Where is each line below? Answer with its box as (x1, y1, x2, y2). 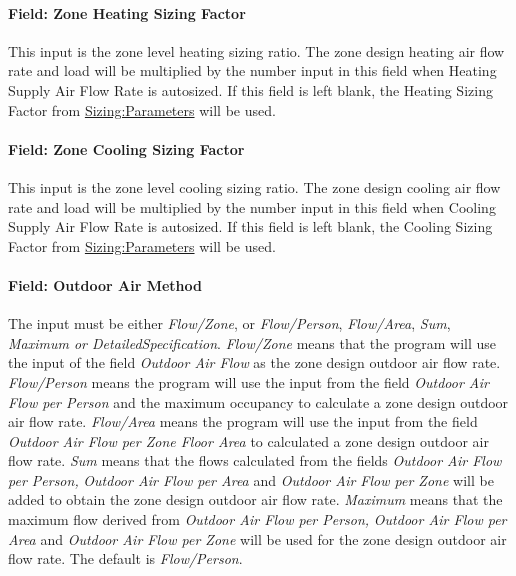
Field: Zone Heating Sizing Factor (8, 2, 246, 23)
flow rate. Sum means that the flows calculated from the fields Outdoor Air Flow (8, 450, 502, 471)
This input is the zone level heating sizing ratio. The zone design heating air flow (8, 40, 505, 61)
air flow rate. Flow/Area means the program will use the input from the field (8, 411, 478, 432)
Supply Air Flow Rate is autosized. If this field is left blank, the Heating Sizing (8, 79, 493, 100)
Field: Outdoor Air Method (8, 274, 202, 295)
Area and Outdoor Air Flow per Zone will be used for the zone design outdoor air (8, 528, 507, 549)
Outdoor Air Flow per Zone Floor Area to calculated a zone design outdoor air (8, 430, 489, 451)
